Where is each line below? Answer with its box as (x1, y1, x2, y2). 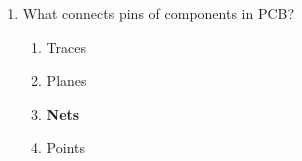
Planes (46, 70, 87, 91)
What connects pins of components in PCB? (22, 3, 295, 23)
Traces (46, 36, 86, 57)
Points (46, 137, 85, 158)
